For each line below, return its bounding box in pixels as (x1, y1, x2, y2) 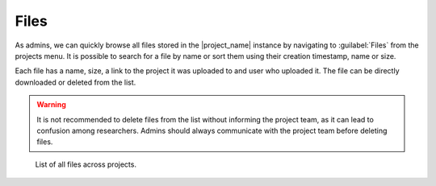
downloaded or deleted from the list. (15, 77, 136, 87)
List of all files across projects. (35, 159, 137, 169)
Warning (36, 100, 66, 110)
